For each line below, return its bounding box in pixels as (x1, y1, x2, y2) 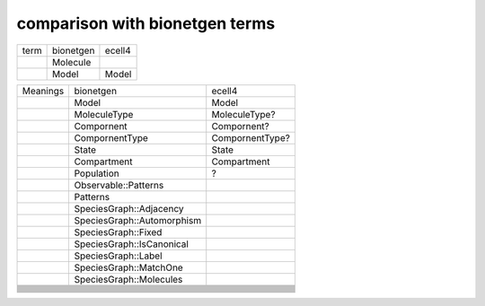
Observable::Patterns (74, 179, 164, 191)
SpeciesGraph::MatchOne (74, 261, 183, 274)
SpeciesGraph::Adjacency (74, 202, 184, 214)
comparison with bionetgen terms (16, 13, 276, 33)
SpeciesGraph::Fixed (74, 225, 163, 238)
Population (74, 167, 120, 179)
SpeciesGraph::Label (74, 249, 163, 262)
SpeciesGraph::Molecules (74, 273, 183, 285)
